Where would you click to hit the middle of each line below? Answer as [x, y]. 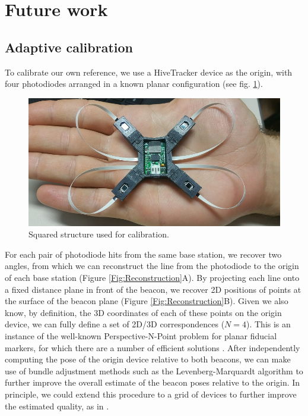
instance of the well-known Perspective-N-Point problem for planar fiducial [141, 336]
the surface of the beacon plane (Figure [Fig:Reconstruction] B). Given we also [147, 301]
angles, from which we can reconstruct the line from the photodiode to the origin [152, 266]
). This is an [269, 324]
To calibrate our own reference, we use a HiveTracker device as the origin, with [149, 72]
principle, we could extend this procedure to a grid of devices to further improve [151, 394]
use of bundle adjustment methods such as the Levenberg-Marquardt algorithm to [154, 370]
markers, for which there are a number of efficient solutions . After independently [153, 347]
